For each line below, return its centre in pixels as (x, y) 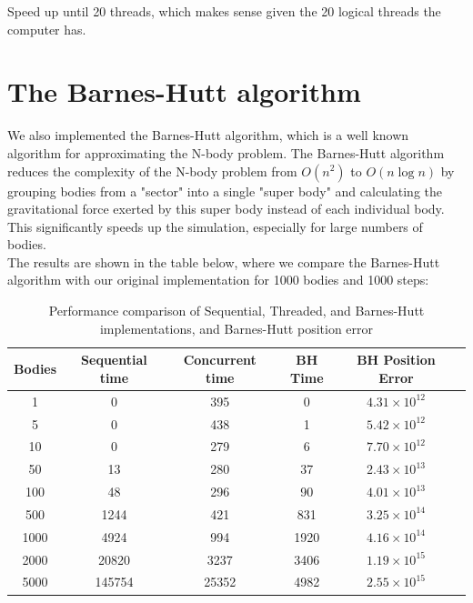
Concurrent (220, 360)
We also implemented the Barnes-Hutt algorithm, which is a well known (208, 135)
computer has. (47, 29)
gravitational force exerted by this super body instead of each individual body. (226, 209)
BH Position (396, 360)
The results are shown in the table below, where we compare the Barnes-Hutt (224, 261)
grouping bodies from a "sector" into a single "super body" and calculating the (225, 191)
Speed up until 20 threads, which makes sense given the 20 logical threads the (224, 11)
